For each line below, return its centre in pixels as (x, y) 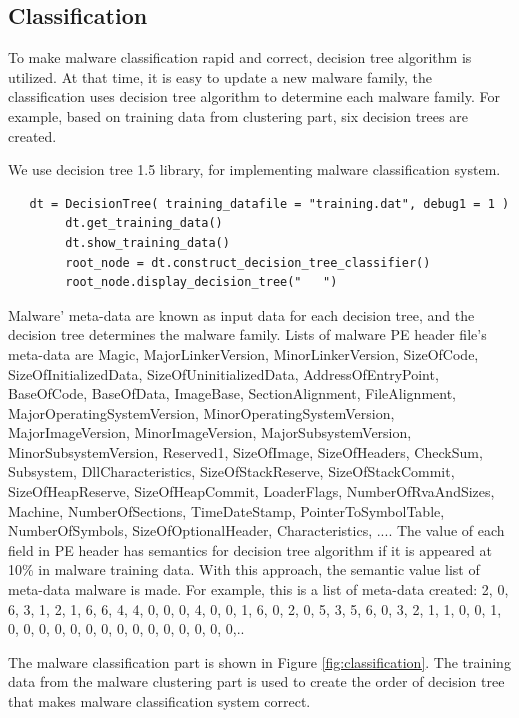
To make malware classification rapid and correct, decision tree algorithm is (240, 57)
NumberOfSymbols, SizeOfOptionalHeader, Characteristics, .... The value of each (256, 530)
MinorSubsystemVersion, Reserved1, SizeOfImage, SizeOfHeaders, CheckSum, (245, 451)
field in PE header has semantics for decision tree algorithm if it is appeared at (250, 549)
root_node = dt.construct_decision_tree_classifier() (248, 262)
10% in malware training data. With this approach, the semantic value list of (244, 569)
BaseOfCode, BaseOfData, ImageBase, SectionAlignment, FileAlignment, (232, 393)
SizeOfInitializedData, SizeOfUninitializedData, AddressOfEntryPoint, (223, 373)
